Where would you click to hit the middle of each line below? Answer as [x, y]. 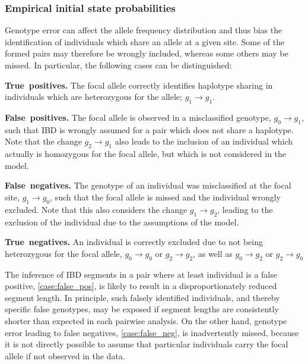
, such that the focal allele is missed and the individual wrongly [165, 197]
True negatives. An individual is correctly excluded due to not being [134, 242]
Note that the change [43, 141]
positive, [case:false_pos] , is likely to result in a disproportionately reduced [141, 286]
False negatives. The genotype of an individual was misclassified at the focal [148, 185]
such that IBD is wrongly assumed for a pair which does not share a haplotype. [149, 129]
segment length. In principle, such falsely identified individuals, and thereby [142, 297]
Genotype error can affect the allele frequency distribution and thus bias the [144, 30]
